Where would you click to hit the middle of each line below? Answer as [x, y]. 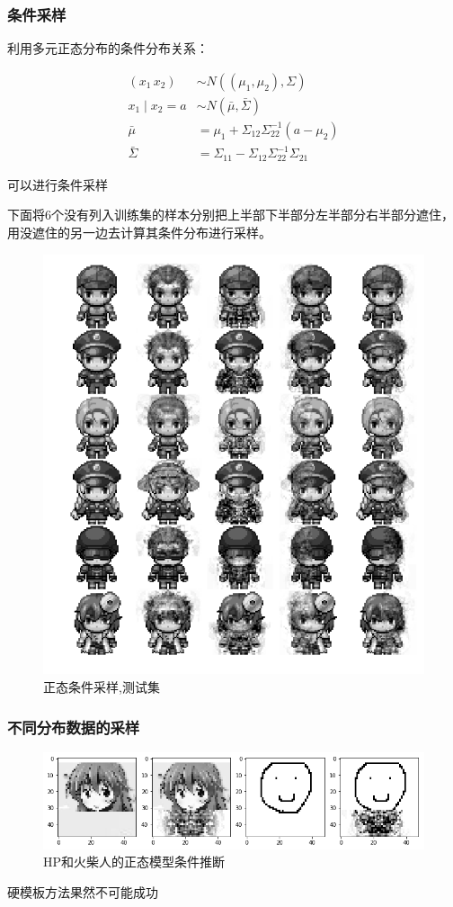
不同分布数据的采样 [74, 727]
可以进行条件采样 [58, 184]
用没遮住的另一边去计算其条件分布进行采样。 [139, 233]
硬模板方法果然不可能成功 [83, 891]
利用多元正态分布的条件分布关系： [108, 48]
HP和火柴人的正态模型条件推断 [134, 862]
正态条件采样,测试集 [102, 687]
